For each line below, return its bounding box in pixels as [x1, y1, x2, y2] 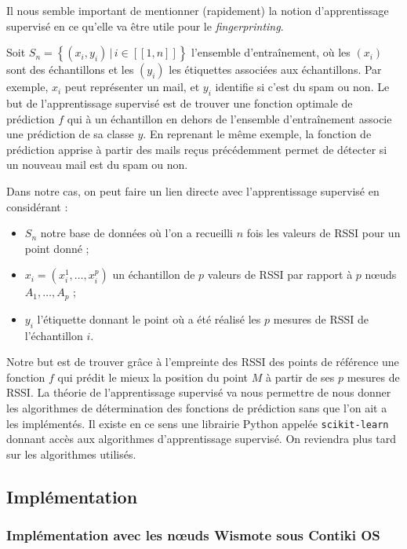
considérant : [6, 198, 68, 214]
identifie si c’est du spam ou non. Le [215, 79, 390, 95]
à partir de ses [265, 368, 335, 385]
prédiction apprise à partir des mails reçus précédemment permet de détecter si [6, 141, 387, 157]
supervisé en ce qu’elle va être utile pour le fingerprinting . [6, 17, 284, 34]
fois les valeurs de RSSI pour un [246, 225, 401, 241]
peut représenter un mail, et [64, 79, 200, 95]
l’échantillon [24, 327, 83, 343]
